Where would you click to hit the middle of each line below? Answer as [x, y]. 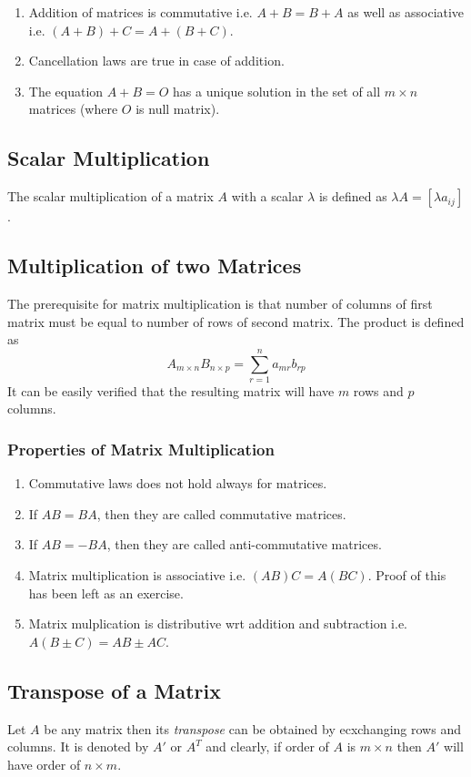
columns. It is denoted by [78, 746]
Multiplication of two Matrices [155, 266]
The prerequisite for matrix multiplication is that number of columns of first [220, 303]
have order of [44, 764]
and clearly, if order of [267, 746]
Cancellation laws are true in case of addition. [156, 61]
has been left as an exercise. [106, 593]
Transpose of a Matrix [114, 690]
